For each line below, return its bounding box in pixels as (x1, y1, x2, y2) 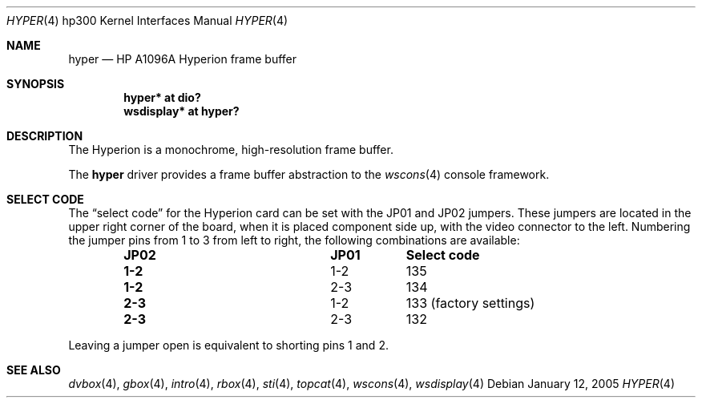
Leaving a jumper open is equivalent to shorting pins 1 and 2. (68, 338, 389, 352)
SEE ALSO (6, 363, 61, 377)
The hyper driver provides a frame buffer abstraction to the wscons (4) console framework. (68, 168, 550, 181)
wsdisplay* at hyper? (123, 104, 240, 118)
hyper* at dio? (123, 91, 201, 104)
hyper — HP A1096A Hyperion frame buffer (68, 52, 297, 66)
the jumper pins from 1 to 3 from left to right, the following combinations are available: (68, 233, 520, 247)
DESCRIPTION (6, 129, 83, 143)
